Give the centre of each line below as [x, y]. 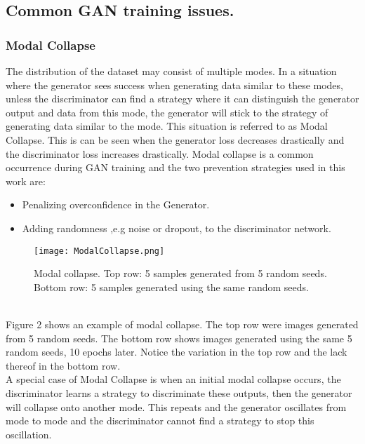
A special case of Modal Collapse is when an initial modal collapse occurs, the [173, 379]
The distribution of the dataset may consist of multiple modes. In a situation [171, 71]
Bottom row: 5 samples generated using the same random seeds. [171, 287]
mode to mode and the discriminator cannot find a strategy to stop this [160, 421]
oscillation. [29, 434]
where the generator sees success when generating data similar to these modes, [174, 85]
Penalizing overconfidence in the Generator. [116, 204]
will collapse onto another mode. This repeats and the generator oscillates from [176, 406]
